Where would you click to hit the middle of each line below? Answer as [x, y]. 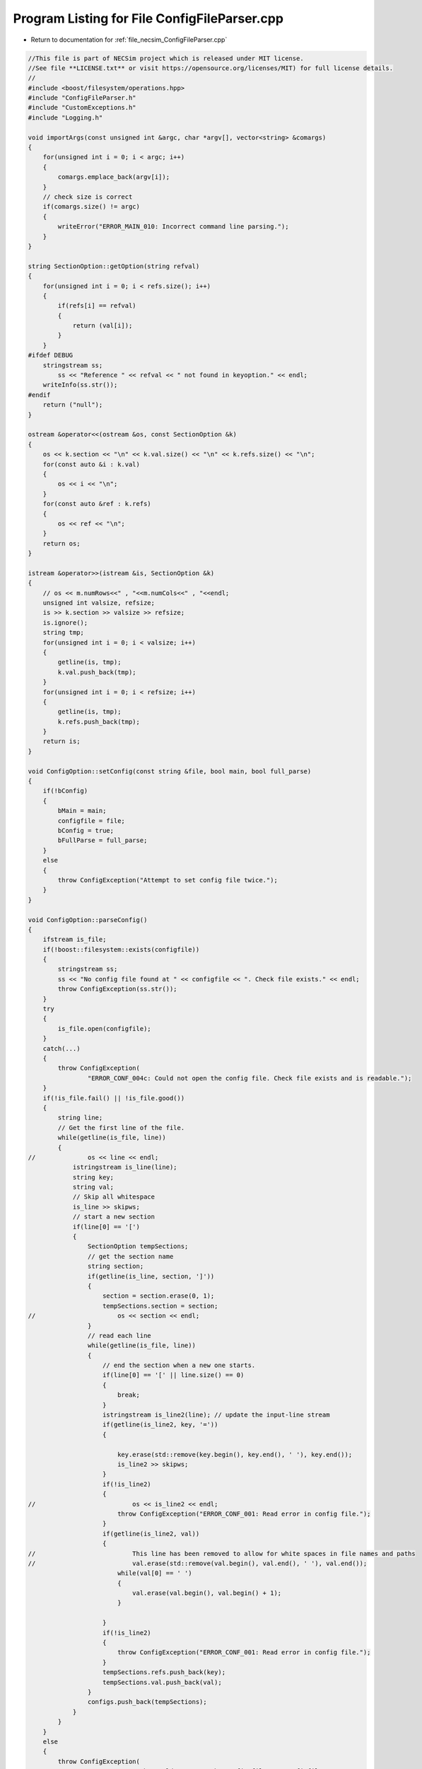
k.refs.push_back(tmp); [99, 721]
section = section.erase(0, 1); [159, 1296]
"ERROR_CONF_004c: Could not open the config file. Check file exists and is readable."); [250, 1078]
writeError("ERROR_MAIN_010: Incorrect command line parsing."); [173, 227]
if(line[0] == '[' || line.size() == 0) [174, 1375]
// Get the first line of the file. [121, 1128]
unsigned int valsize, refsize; [99, 603]
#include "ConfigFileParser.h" [82, 98]
